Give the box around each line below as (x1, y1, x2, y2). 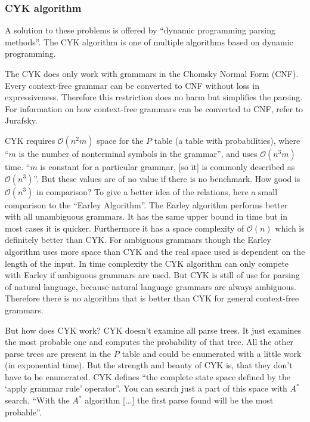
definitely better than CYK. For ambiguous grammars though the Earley (5, 233, 271, 246)
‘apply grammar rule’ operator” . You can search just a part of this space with (5, 382, 287, 395)
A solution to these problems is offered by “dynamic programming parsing (5, 24, 276, 36)
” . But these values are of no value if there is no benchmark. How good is (33, 172, 300, 184)
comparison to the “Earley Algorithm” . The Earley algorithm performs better (5, 198, 288, 211)
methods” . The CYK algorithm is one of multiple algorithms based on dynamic (5, 35, 293, 48)
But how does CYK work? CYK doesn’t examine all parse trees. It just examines (5, 324, 302, 336)
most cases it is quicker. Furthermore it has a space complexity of (5, 221, 244, 234)
